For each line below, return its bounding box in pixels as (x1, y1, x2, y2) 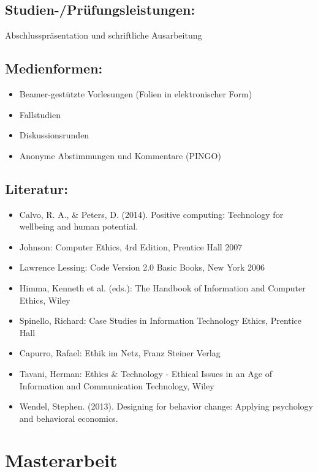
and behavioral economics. (19, 411, 118, 424)
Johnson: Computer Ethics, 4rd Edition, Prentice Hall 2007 (19, 240, 243, 253)
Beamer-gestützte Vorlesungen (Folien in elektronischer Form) (19, 88, 252, 100)
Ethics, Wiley (19, 293, 70, 306)
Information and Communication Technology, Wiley (19, 379, 214, 392)
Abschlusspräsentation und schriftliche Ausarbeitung (5, 29, 202, 42)
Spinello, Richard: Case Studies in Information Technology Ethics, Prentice (19, 314, 302, 327)
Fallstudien (19, 108, 61, 121)
